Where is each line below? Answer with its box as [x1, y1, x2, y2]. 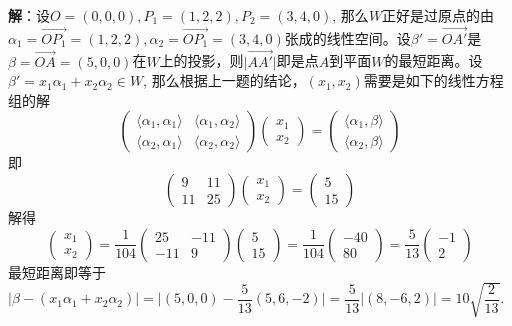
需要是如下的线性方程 [363, 70, 504, 91]
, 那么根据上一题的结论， [143, 70, 306, 91]
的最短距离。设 [384, 50, 483, 71]
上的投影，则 [159, 50, 244, 71]
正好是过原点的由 [382, 5, 495, 25]
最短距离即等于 [8, 261, 106, 282]
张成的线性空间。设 [284, 27, 411, 48]
